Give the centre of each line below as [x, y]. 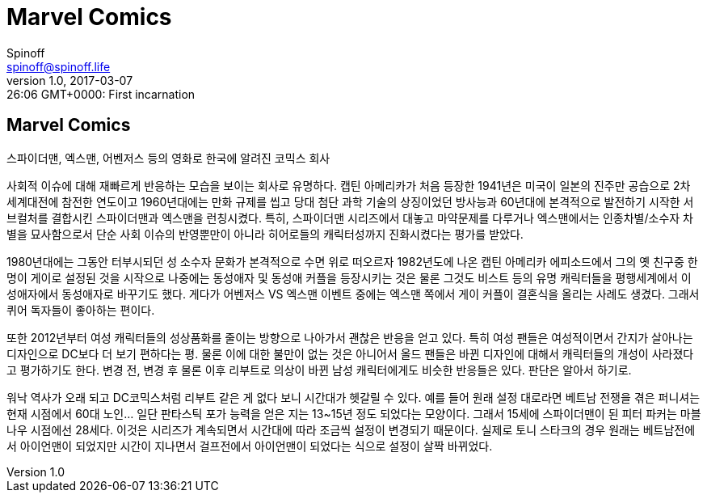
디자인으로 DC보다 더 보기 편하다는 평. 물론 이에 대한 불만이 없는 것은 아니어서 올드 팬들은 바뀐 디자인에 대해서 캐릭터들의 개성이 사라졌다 [350, 353]
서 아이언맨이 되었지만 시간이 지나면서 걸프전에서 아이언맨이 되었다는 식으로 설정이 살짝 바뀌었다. [250, 446]
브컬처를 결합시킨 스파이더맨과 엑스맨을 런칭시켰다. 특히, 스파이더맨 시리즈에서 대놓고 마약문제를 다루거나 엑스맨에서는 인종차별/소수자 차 [350, 218]
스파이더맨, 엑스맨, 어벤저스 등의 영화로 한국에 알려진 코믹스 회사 [168, 158]
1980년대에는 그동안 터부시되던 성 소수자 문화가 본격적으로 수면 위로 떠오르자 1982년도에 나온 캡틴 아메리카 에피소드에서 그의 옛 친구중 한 [352, 261]
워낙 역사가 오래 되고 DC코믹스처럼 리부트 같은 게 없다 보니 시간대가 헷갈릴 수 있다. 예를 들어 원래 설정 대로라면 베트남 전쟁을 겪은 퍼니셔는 [353, 397]
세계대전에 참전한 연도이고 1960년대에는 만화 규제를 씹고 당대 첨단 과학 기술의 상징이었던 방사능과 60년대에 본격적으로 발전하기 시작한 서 [350, 201]
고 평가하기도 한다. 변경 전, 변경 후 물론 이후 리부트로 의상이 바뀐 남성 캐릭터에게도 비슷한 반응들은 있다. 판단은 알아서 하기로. [319, 370]
